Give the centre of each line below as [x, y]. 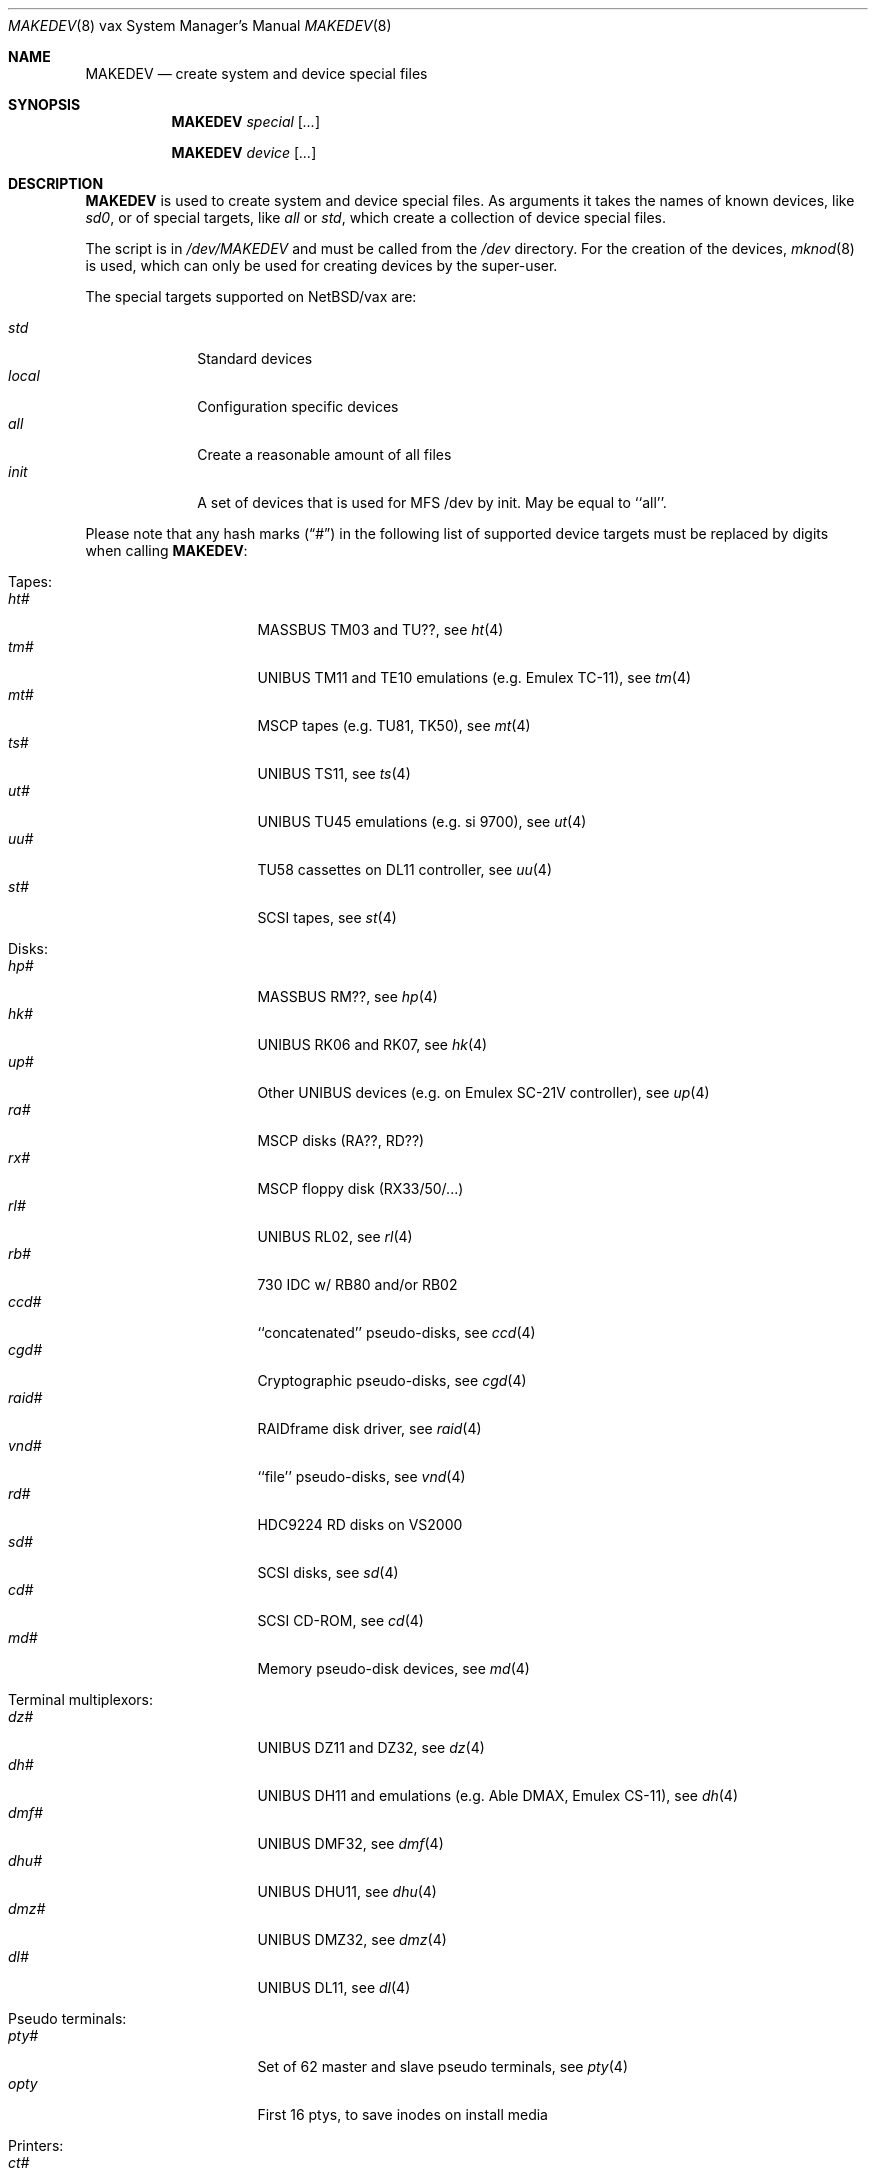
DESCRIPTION [56, 183]
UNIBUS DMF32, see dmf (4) [350, 1843]
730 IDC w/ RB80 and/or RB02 [357, 1284]
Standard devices [255, 358]
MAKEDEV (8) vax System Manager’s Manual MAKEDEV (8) [200, 25]
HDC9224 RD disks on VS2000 [360, 1524]
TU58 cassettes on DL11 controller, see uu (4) [404, 869]
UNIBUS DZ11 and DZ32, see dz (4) [371, 1747]
